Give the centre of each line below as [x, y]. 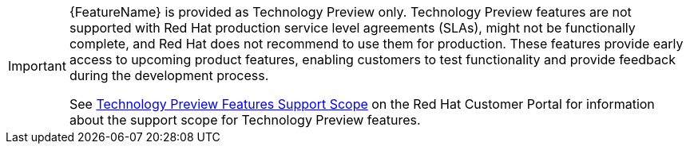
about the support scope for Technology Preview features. [245, 120]
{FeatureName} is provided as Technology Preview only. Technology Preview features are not [350, 12]
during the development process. [169, 75]
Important [37, 66]
